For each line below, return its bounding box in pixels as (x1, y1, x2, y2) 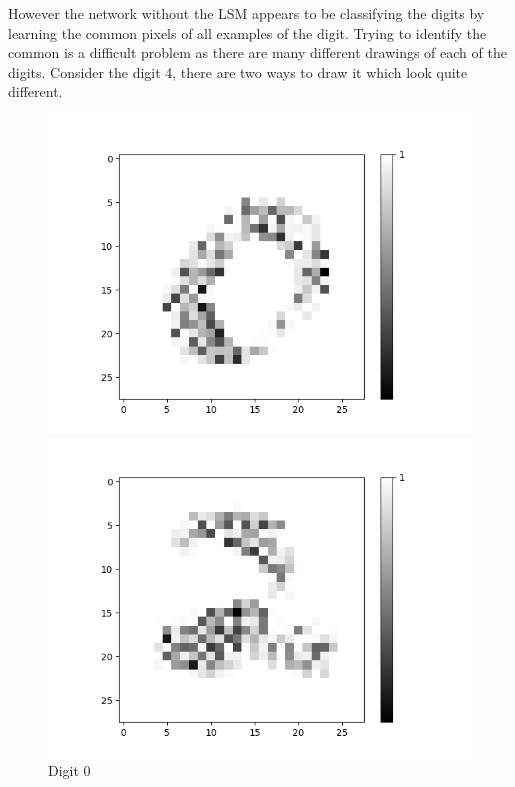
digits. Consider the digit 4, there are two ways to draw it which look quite (8, 61, 468, 82)
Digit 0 (48, 760, 91, 781)
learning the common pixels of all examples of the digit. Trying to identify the (8, 22, 487, 43)
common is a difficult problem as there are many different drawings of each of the (8, 42, 507, 63)
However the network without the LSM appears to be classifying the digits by (8, 3, 485, 23)
